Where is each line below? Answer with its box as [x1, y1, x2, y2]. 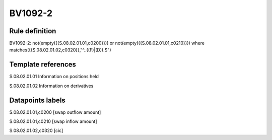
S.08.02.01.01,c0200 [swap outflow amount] [9, 109, 101, 115]
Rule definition [9, 27, 56, 35]
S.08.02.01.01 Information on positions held [9, 74, 99, 80]
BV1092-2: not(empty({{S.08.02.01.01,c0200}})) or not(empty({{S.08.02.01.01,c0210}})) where [9, 40, 205, 46]
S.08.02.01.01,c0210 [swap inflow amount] [9, 118, 98, 124]
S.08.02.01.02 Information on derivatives [9, 83, 94, 89]
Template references [9, 60, 77, 69]
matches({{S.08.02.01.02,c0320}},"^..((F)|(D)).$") [9, 47, 111, 53]
